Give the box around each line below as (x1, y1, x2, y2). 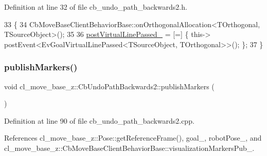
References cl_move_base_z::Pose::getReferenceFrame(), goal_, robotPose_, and (4, 132, 262, 143)
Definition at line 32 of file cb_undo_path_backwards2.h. (4, 2, 187, 12)
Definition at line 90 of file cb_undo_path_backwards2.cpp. (4, 115, 194, 126)
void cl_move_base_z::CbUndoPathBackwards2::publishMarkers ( (4, 81, 215, 91)
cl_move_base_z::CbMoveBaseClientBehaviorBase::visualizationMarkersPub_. (4, 142, 255, 153)
